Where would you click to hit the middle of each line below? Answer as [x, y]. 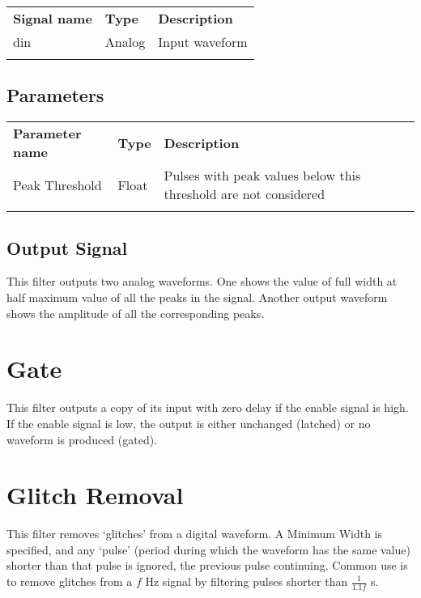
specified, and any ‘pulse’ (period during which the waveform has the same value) [208, 549]
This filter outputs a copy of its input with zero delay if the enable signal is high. [208, 407]
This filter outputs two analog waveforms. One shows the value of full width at [202, 281]
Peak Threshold [57, 184]
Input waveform [203, 42]
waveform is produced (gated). [82, 439]
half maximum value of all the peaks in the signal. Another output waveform [197, 297]
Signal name [53, 18]
